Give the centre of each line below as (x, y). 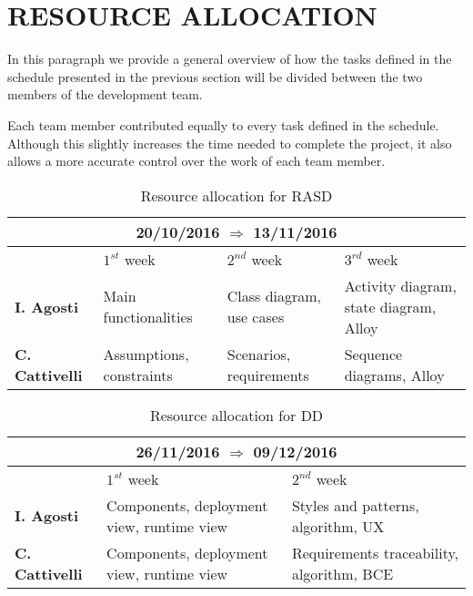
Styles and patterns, (355, 505)
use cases (256, 317)
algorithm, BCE (342, 573)
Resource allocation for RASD (236, 195)
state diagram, (390, 306)
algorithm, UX (338, 526)
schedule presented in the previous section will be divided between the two (215, 76)
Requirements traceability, (375, 552)
